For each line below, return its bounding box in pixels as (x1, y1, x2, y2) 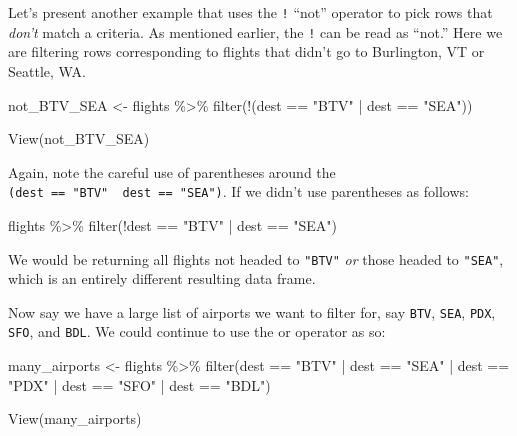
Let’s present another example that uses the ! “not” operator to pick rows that (8, 2, 493, 22)
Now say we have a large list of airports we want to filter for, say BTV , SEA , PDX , (8, 301, 496, 322)
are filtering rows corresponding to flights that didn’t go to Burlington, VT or (8, 41, 485, 62)
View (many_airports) (8, 408, 142, 429)
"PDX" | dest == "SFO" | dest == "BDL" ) (8, 374, 271, 395)
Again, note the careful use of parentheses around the (8, 161, 336, 182)
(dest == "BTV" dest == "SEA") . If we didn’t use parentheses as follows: (8, 181, 469, 202)
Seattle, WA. (8, 60, 86, 81)
